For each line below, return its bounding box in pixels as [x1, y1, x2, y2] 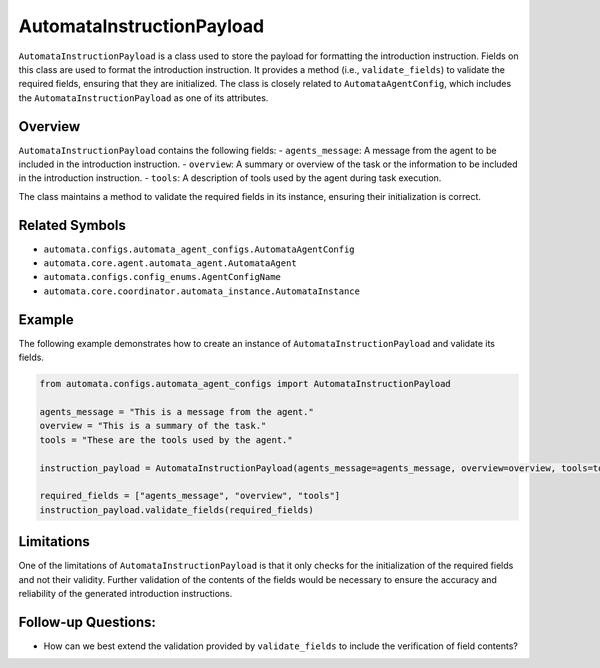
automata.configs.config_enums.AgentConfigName [43, 271, 282, 283]
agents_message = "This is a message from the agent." [39, 406, 314, 417]
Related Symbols [18, 216, 127, 234]
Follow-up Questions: [18, 613, 157, 630]
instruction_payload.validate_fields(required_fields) [39, 504, 314, 515]
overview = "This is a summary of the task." [39, 420, 267, 432]
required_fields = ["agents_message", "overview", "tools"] [39, 490, 341, 502]
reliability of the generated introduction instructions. [18, 587, 233, 599]
